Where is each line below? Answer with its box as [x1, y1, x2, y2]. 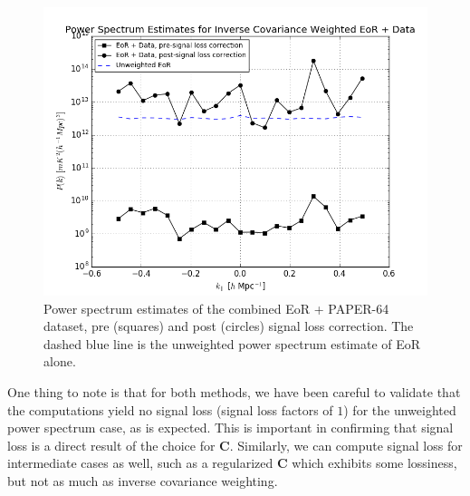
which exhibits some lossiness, [292, 453, 457, 472]
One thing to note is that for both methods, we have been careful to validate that [7, 382, 461, 401]
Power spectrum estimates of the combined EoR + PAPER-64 [43, 298, 389, 317]
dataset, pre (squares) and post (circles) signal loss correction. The [43, 316, 414, 336]
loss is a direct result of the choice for [7, 435, 216, 454]
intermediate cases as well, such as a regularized [7, 453, 273, 472]
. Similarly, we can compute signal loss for [229, 435, 463, 454]
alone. [43, 352, 76, 371]
